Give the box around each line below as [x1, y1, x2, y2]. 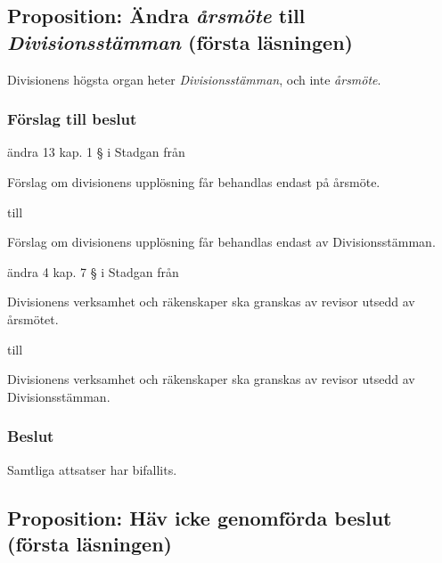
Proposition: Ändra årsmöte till [7, 2, 306, 29]
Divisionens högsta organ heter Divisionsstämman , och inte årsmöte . [7, 69, 381, 88]
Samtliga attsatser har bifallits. [7, 460, 177, 478]
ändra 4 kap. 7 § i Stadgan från [7, 262, 179, 281]
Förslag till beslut [7, 108, 137, 130]
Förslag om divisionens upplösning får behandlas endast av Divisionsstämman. [7, 233, 436, 251]
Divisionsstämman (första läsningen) [7, 28, 353, 55]
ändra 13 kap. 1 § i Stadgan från [7, 143, 185, 161]
